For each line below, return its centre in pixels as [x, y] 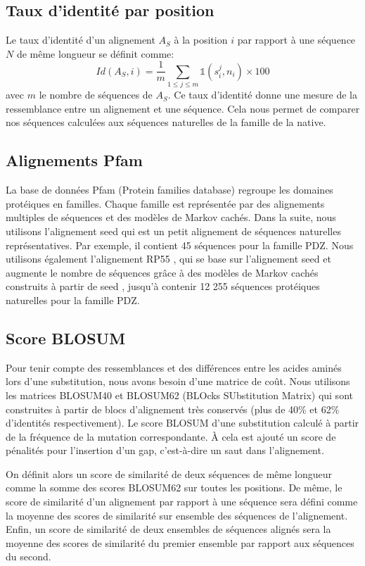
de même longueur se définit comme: [95, 53]
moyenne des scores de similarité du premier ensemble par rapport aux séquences [180, 542]
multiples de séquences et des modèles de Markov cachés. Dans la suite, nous [171, 217]
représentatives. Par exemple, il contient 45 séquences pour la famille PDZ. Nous [180, 245]
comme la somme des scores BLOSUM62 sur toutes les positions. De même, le [174, 488]
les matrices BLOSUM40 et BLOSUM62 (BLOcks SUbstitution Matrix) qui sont [179, 395]
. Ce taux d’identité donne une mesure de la [263, 95]
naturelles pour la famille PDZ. [73, 300]
